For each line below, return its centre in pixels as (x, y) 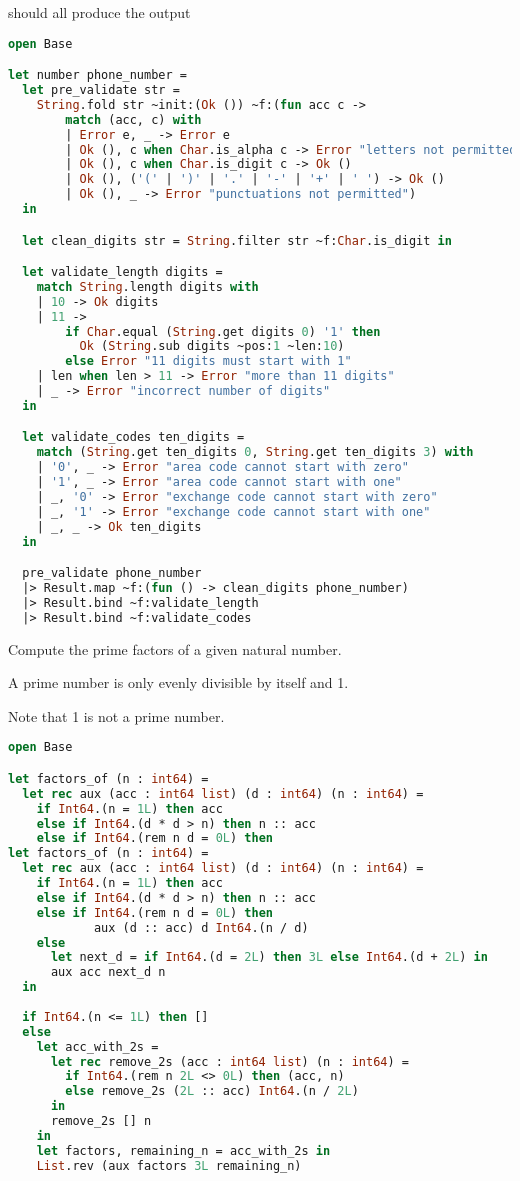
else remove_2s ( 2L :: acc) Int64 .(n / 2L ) (212, 1091)
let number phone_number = (97, 75)
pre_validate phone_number (112, 573)
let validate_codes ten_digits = (133, 437)
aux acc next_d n (108, 972)
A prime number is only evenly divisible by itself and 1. (178, 682)
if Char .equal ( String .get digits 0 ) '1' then (223, 331)
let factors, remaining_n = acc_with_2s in (183, 1150)
